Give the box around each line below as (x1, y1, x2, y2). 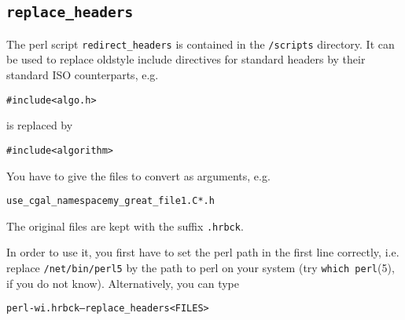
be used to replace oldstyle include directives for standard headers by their (6, 51, 366, 67)
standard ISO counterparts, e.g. (6, 67, 159, 83)
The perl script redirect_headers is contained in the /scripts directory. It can (6, 35, 395, 52)
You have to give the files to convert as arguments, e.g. (6, 167, 271, 184)
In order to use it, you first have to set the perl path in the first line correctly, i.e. (6, 244, 399, 260)
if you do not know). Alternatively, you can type (6, 275, 240, 291)
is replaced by (6, 117, 73, 133)
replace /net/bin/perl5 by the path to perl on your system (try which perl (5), (6, 260, 395, 276)
